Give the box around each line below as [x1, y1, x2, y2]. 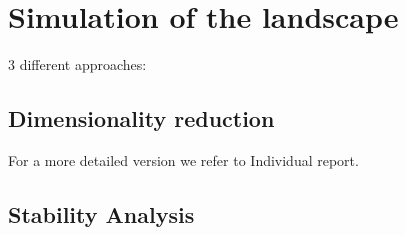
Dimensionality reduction [8, 103, 275, 134]
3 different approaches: [8, 54, 147, 75]
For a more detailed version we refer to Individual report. [8, 149, 359, 170]
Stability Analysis [8, 198, 195, 229]
